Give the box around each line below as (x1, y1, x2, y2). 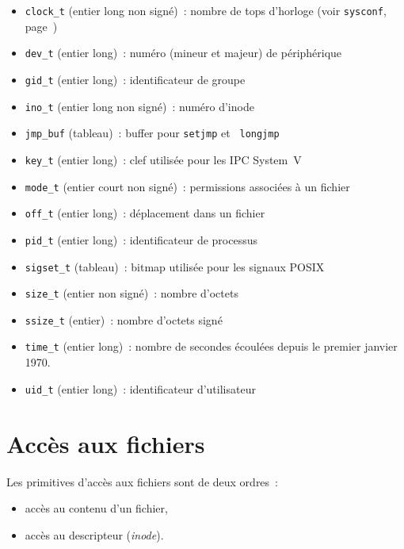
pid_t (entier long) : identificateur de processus (25, 231, 257, 248)
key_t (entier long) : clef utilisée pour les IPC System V (25, 151, 302, 167)
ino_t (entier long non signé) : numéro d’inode (25, 98, 254, 114)
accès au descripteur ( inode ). (25, 526, 164, 543)
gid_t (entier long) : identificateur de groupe (25, 71, 246, 87)
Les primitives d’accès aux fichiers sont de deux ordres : (6, 473, 278, 489)
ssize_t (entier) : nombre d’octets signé (25, 311, 223, 328)
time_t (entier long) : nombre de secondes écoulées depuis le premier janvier (25, 338, 398, 355)
